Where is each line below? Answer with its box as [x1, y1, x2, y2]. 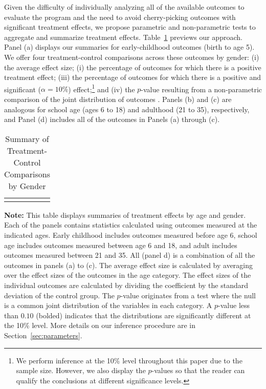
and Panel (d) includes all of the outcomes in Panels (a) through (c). [4, 114, 220, 125]
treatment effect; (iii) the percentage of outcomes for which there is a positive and [4, 72, 261, 83]
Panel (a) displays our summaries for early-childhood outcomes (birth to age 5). [4, 42, 255, 52]
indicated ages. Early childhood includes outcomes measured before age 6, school [4, 229, 257, 240]
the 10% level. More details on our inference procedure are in [4, 320, 196, 331]
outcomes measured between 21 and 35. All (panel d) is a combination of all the [4, 250, 255, 260]
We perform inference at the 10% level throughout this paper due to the [16, 355, 242, 365]
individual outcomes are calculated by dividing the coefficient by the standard [4, 279, 249, 290]
